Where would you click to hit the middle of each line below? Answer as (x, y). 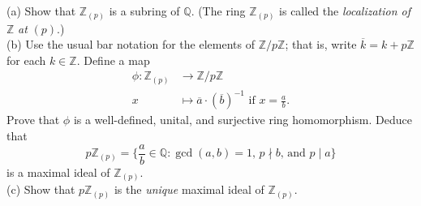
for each (26, 60)
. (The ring (218, 11)
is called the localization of (345, 11)
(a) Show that (41, 11)
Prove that (33, 120)
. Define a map (113, 60)
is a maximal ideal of (58, 172)
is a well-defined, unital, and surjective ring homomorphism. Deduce (243, 120)
